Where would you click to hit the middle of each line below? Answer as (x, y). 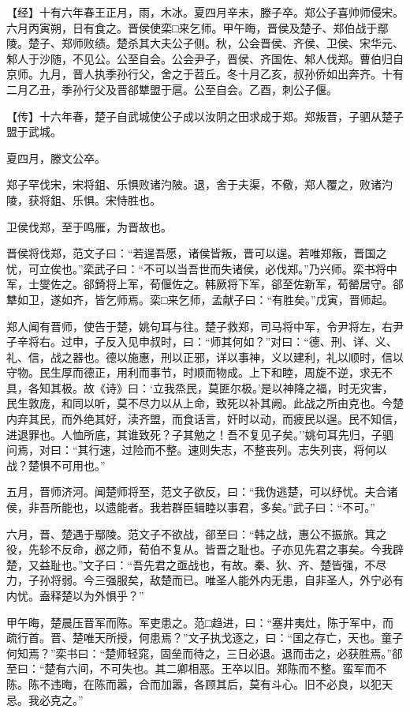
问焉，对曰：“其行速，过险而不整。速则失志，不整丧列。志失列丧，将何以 (197, 450)
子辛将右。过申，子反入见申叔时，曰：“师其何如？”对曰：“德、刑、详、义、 (202, 341)
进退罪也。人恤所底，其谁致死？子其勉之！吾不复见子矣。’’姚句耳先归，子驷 (200, 434)
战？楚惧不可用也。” (56, 465)
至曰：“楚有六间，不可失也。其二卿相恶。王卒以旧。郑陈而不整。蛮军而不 (197, 668)
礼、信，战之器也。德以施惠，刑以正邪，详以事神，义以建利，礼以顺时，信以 (205, 356)
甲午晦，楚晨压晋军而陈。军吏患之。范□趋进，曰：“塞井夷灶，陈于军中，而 (200, 622)
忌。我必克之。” (45, 699)
